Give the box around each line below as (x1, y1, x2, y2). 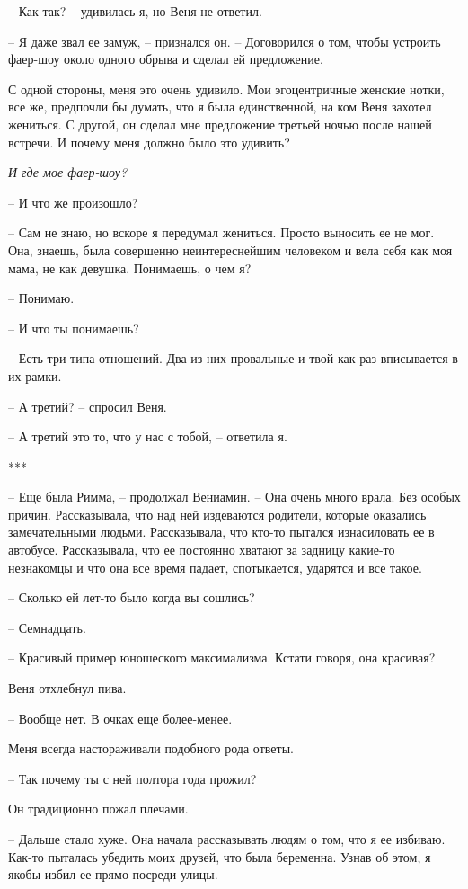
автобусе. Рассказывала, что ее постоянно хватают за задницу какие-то (8, 540, 395, 559)
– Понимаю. (8, 289, 75, 307)
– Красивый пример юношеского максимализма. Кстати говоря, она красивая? (8, 648, 436, 667)
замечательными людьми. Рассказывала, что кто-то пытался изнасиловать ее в (8, 522, 435, 541)
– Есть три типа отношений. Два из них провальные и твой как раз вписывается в (8, 349, 458, 368)
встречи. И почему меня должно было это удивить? (8, 132, 290, 151)
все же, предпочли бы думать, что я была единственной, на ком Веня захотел (8, 97, 432, 116)
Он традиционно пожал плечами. (8, 799, 189, 818)
